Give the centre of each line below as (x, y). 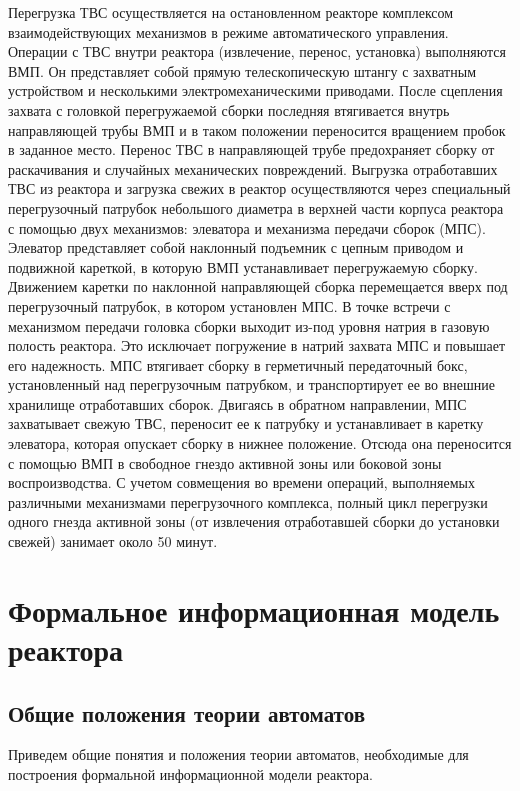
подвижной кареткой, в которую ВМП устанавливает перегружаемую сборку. (243, 266)
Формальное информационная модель (254, 609)
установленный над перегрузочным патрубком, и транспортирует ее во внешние (251, 384)
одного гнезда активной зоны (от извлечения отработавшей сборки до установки (254, 521)
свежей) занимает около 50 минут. (113, 541)
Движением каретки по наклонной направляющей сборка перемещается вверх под (258, 286)
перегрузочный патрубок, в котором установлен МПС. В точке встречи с (229, 305)
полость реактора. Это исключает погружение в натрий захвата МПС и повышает (257, 345)
